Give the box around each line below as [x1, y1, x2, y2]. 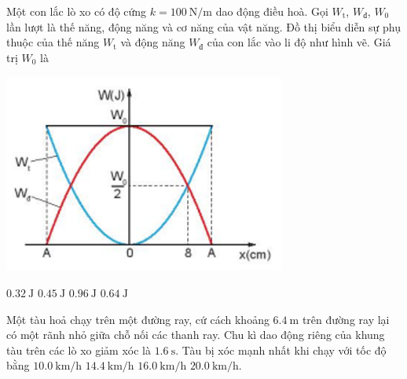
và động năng [120, 34, 185, 50]
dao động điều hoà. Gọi [215, 3, 328, 19]
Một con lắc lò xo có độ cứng [6, 3, 147, 19]
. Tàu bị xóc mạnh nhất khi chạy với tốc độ [175, 341, 387, 358]
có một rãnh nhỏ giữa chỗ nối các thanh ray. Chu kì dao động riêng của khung [6, 326, 385, 343]
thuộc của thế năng [6, 34, 100, 50]
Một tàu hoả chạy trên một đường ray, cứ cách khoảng [6, 311, 269, 327]
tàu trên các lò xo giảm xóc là [6, 341, 151, 358]
